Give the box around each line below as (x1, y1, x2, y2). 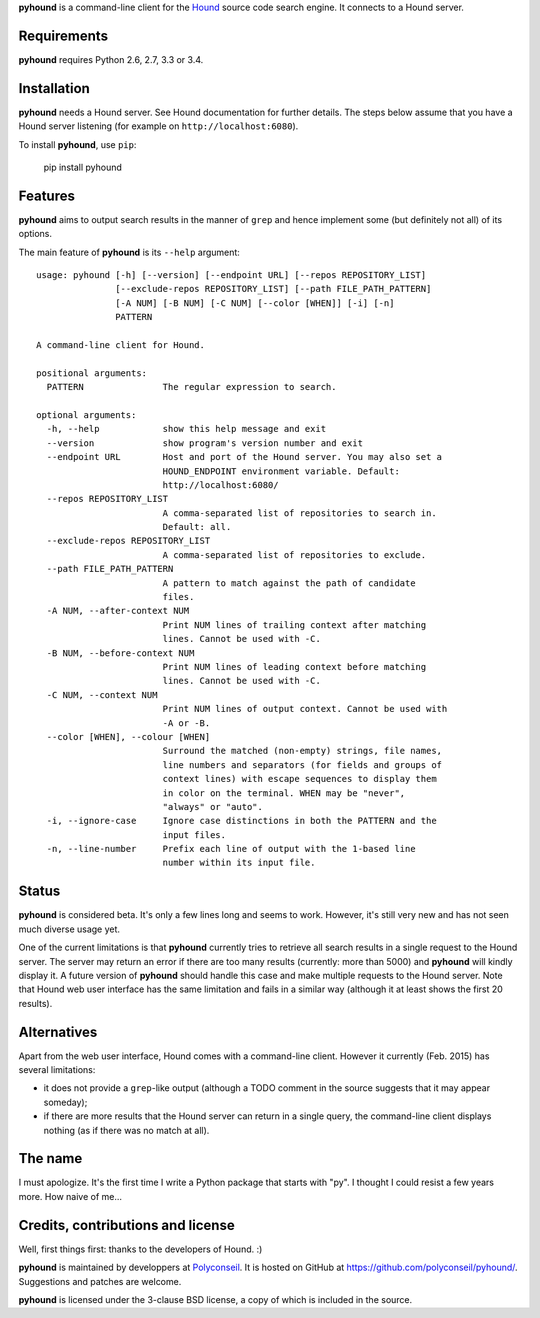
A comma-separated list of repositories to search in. (162, 507, 437, 519)
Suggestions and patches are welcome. (18, 1275, 182, 1287)
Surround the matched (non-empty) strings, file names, (162, 745, 443, 757)
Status (18, 883, 61, 900)
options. (18, 228, 53, 240)
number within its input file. (162, 857, 316, 869)
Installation (18, 80, 90, 97)
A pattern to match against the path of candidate (162, 577, 416, 589)
